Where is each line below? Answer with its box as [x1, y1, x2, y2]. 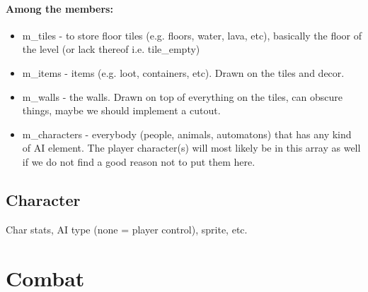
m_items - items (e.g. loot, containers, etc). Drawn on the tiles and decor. [22, 65, 345, 80]
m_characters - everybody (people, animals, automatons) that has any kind [22, 126, 352, 141]
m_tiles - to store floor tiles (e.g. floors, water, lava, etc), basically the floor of [22, 28, 362, 42]
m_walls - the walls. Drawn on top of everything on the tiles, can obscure [22, 89, 343, 104]
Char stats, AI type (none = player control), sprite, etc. [6, 221, 248, 236]
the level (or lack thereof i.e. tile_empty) [22, 42, 200, 56]
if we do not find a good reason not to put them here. [22, 154, 255, 169]
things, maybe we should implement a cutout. [22, 103, 221, 118]
